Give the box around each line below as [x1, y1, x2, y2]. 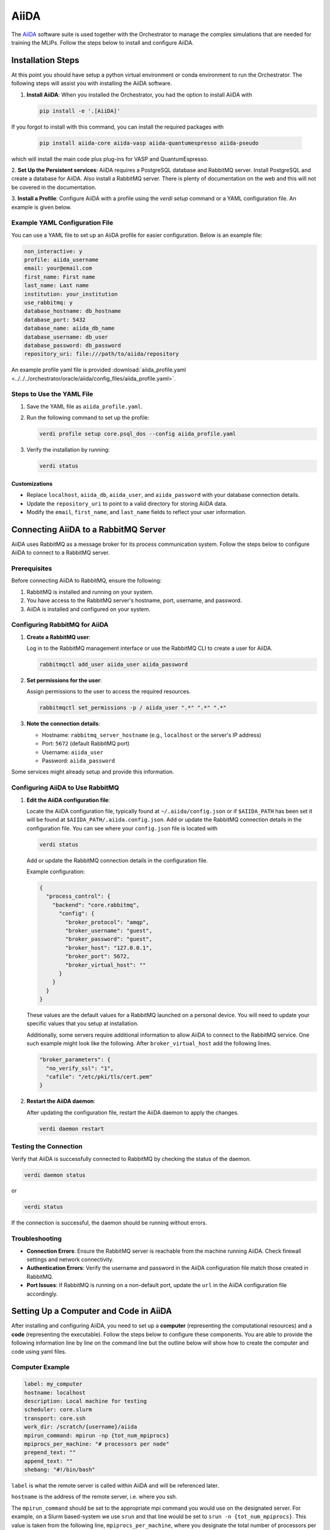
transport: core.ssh [24, 1414, 86, 1422]
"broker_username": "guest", [65, 927, 153, 934]
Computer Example [11, 1363, 70, 1371]
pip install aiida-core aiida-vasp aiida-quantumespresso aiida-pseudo [39, 140, 259, 146]
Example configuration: [26, 868, 86, 875]
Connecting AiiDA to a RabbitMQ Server [11, 524, 166, 535]
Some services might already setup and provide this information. [11, 768, 174, 775]
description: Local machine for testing [24, 1397, 147, 1405]
